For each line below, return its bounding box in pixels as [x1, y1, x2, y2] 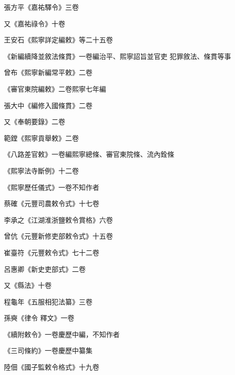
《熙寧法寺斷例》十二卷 [4, 165, 79, 175]
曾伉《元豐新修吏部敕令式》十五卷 [4, 231, 113, 241]
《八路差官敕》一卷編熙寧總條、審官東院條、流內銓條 [4, 149, 174, 159]
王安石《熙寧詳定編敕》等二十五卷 [4, 35, 113, 45]
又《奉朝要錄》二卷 [4, 116, 65, 127]
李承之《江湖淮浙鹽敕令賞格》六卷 [4, 214, 113, 225]
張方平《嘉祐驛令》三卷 [4, 2, 79, 12]
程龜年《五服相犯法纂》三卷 [4, 296, 92, 306]
